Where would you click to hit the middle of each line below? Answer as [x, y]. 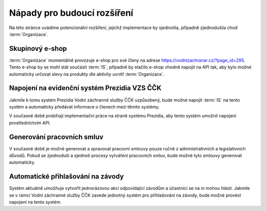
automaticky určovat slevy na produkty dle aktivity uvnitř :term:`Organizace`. [87, 74]
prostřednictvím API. [30, 123]
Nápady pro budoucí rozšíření [71, 13]
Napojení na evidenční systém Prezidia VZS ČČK [85, 88]
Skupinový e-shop [38, 49]
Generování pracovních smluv [56, 137]
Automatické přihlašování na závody [66, 177]
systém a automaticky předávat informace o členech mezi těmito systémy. [84, 106]
